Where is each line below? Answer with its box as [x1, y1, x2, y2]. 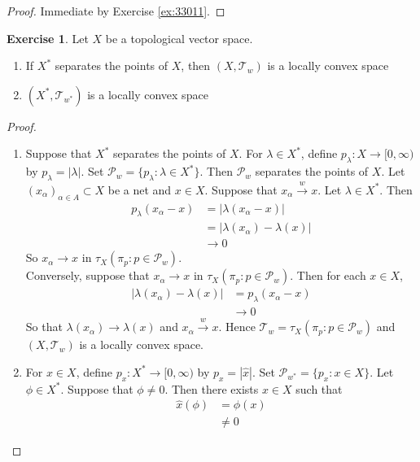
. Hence [218, 318, 256, 335]
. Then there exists [164, 380, 259, 397]
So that [25, 318, 63, 335]
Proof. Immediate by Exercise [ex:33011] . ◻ [7, 2, 225, 19]
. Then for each [290, 267, 366, 284]
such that [295, 380, 343, 397]
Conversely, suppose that [25, 267, 150, 284]
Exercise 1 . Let [7, 29, 89, 46]
